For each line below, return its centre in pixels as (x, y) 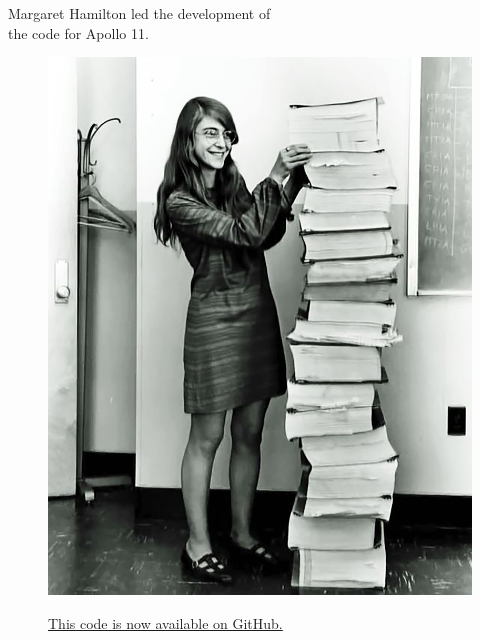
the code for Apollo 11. (78, 32)
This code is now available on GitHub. (165, 622)
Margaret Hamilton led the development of (139, 13)
